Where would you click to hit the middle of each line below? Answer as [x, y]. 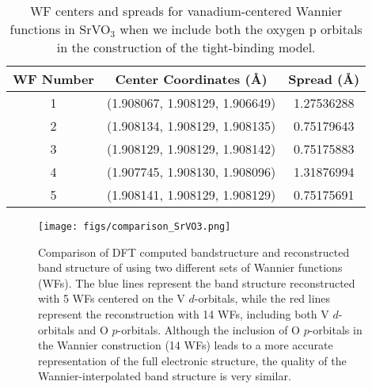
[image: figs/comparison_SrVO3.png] [135, 227]
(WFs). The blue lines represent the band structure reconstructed [197, 282]
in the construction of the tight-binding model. [186, 47]
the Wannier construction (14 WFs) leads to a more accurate [186, 345]
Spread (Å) [324, 79]
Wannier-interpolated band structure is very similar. [165, 376]
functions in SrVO [60, 29]
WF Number [53, 79]
